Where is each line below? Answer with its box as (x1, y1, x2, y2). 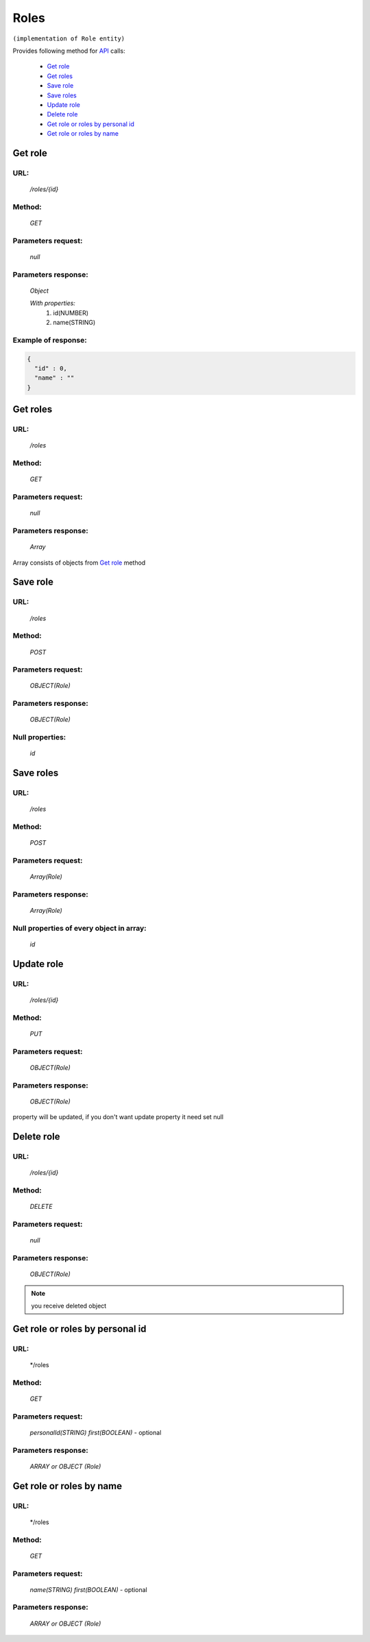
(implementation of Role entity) (12, 34, 125, 42)
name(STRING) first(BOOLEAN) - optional (29, 1585, 147, 1593)
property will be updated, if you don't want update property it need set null (12, 1113, 224, 1121)
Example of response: (12, 335, 87, 345)
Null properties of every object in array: (12, 923, 147, 933)
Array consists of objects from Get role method (12, 559, 146, 567)
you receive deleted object (31, 1301, 107, 1310)
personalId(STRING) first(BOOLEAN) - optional (29, 1428, 162, 1436)
